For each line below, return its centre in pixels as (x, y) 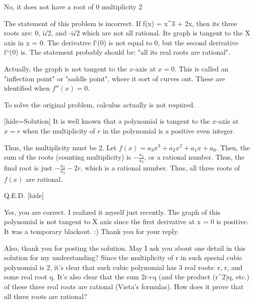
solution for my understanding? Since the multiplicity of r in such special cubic (123, 257)
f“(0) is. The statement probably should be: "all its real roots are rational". (117, 52)
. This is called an (202, 68)
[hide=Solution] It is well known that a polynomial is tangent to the (107, 121)
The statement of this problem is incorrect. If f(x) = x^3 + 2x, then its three (121, 23)
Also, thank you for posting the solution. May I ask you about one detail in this (125, 248)
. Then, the (233, 147)
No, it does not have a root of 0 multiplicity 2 (73, 6)
